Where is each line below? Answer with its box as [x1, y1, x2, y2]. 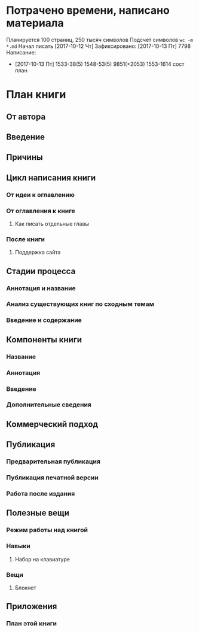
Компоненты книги [6, 335, 82, 345]
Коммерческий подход [6, 419, 99, 429]
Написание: [6, 48, 36, 56]
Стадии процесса [6, 266, 76, 276]
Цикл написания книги [6, 172, 96, 183]
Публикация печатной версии [6, 473, 99, 482]
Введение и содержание [6, 316, 82, 324]
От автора [6, 111, 46, 121]
